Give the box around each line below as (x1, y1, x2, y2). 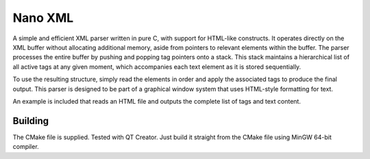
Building (12, 115, 49, 126)
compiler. (12, 143, 39, 151)
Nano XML (12, 10, 74, 25)
